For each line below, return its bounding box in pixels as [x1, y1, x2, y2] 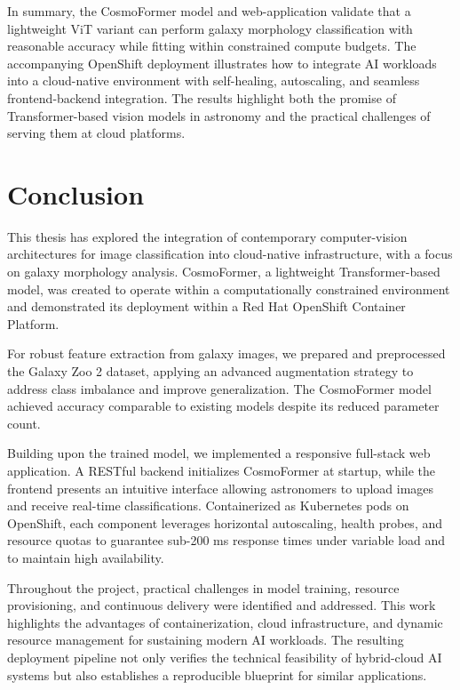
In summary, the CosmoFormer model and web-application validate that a [7, 2, 411, 20]
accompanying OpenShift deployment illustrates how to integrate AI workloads [7, 53, 437, 72]
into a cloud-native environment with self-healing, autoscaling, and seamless [7, 71, 420, 90]
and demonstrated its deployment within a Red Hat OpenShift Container [7, 297, 406, 316]
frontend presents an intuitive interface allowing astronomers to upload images [7, 478, 434, 497]
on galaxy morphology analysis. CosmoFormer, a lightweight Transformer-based [7, 262, 440, 281]
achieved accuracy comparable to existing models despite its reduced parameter [7, 397, 440, 415]
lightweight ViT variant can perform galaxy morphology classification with [7, 19, 413, 37]
